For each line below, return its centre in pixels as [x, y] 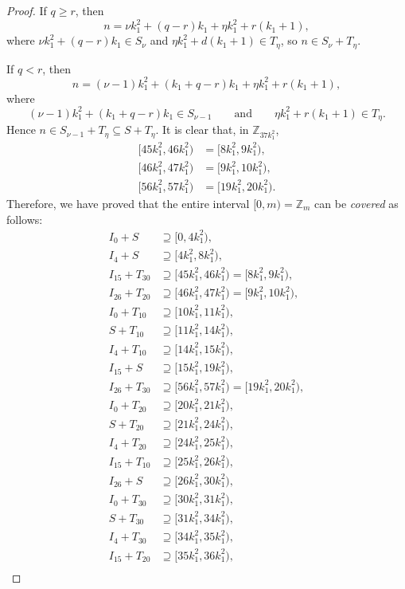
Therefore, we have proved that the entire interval [128, 203]
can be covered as [356, 203]
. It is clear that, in [202, 130]
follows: [25, 219]
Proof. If [27, 10]
